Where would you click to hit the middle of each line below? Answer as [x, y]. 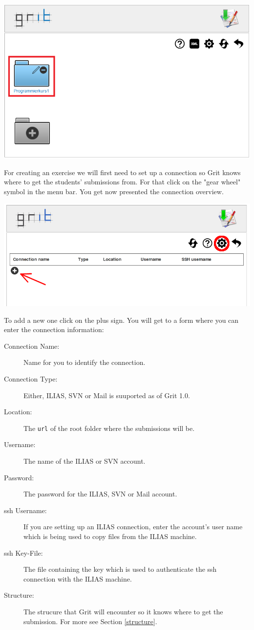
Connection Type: [31, 378]
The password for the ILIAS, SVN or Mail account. [100, 494]
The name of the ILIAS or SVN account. [85, 461]
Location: [18, 412]
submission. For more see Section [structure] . [90, 621]
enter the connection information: [54, 329]
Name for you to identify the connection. [85, 362]
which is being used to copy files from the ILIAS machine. [110, 536]
